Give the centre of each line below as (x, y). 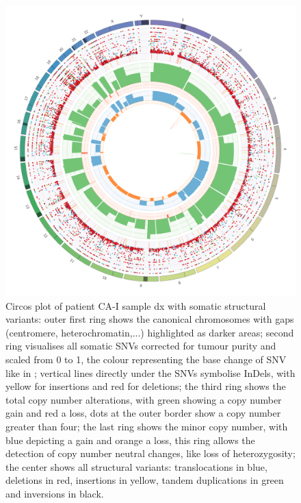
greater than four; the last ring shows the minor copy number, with (147, 426)
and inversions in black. (55, 493)
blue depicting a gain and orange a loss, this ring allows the (130, 440)
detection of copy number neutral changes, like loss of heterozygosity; (150, 453)
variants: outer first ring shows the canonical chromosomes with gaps (150, 319)
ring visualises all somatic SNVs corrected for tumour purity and (141, 346)
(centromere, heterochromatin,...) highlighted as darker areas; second (150, 332)
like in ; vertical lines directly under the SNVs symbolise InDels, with (150, 372)
